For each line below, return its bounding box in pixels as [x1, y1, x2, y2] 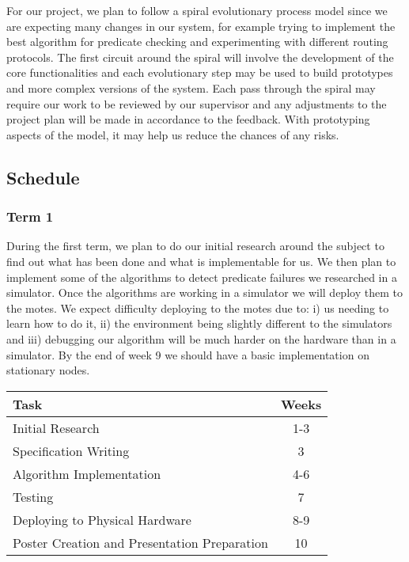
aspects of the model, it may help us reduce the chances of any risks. [6, 126, 339, 142]
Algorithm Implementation [13, 464, 161, 483]
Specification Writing [13, 441, 130, 460]
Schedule [6, 165, 80, 189]
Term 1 [6, 207, 54, 226]
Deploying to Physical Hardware [13, 510, 191, 529]
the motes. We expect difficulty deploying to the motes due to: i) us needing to [6, 299, 389, 316]
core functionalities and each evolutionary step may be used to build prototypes [6, 64, 393, 81]
